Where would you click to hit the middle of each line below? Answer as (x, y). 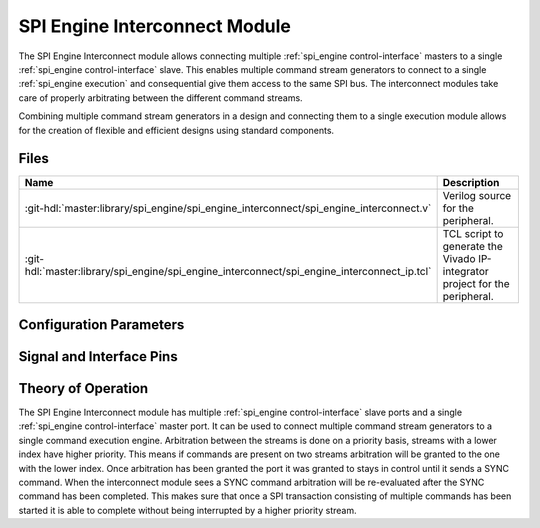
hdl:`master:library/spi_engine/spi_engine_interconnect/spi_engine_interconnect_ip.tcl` (228, 272)
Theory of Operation (83, 388)
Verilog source (477, 196)
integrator (465, 272)
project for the (476, 284)
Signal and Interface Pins (98, 356)
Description (471, 183)
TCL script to (473, 234)
